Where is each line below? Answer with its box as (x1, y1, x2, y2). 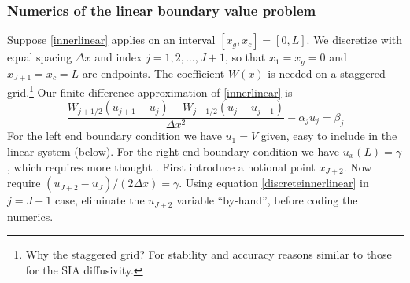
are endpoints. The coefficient (82, 64, 225, 81)
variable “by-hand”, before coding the (176, 192, 358, 208)
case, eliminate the (55, 192, 145, 208)
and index (94, 49, 142, 65)
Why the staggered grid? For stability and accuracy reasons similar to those (25, 246, 392, 263)
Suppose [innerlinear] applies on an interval (7, 31, 216, 48)
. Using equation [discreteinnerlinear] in (179, 175, 369, 191)
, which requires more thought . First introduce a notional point (7, 158, 316, 175)
